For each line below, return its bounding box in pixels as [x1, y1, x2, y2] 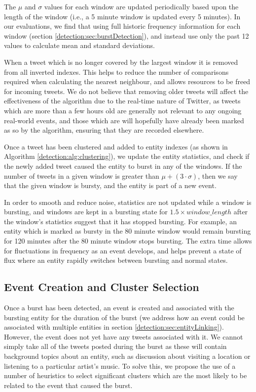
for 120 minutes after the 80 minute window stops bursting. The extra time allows [4, 236, 252, 246]
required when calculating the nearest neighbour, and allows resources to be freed [4, 76, 251, 87]
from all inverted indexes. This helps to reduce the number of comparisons [4, 66, 229, 77]
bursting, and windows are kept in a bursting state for [4, 206, 168, 217]
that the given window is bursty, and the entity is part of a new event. [4, 180, 217, 191]
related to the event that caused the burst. [4, 380, 133, 390]
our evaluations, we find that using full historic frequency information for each [4, 21, 241, 31]
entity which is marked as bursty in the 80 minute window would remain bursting [4, 226, 251, 236]
